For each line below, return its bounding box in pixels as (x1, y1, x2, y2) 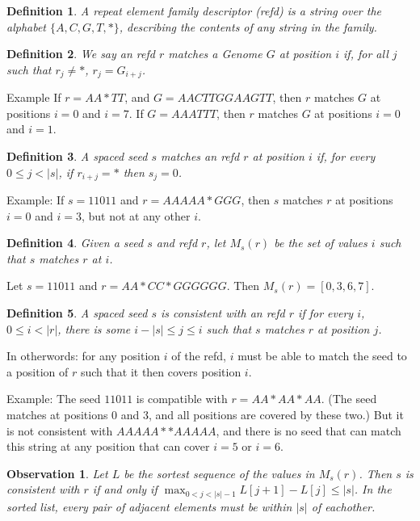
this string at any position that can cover (6, 438, 210, 455)
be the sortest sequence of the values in (124, 464, 315, 481)
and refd (156, 234, 198, 251)
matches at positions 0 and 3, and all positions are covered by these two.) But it (6, 406, 404, 422)
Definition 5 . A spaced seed (6, 305, 148, 321)
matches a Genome (168, 45, 262, 62)
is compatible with (136, 390, 228, 407)
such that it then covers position (80, 363, 241, 380)
